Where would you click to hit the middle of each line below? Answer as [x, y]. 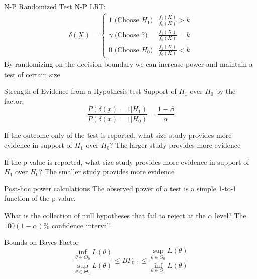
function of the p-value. [40, 198]
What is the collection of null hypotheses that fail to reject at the [105, 215]
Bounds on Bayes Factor [41, 242]
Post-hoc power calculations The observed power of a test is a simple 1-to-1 [120, 188]
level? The [231, 215]
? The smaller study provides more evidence [107, 171]
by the [226, 91]
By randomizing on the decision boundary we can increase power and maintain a [128, 64]
